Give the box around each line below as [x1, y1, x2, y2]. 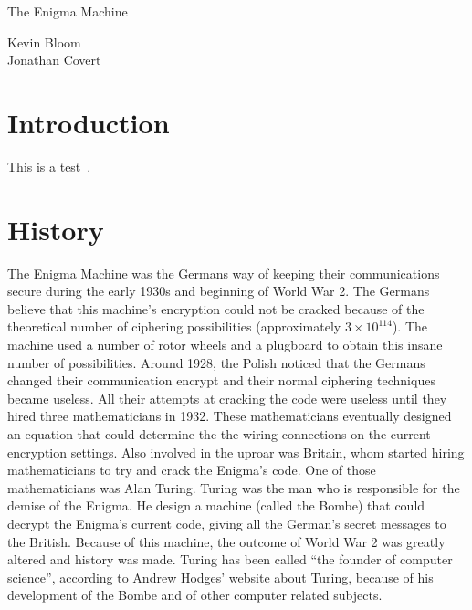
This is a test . [7, 156, 91, 175]
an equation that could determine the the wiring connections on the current [7, 424, 431, 443]
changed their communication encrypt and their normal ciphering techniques [7, 371, 435, 390]
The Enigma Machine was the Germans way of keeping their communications [7, 263, 440, 282]
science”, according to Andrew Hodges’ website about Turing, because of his [7, 567, 434, 586]
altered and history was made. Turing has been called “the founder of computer [7, 550, 453, 569]
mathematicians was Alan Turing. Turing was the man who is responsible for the [7, 478, 460, 497]
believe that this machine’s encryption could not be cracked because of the [7, 299, 425, 318]
